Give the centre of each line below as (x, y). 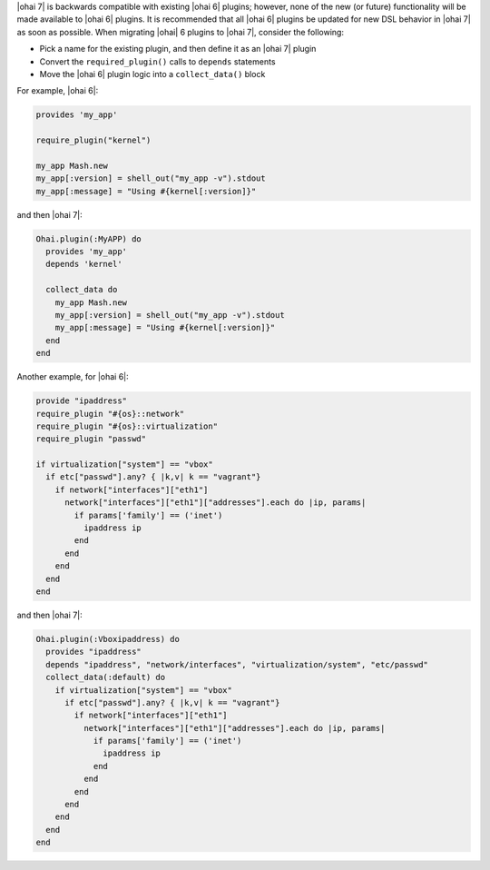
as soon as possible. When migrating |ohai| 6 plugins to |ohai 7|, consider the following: (181, 32)
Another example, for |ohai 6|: (73, 377)
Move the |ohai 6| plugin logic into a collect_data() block (152, 74)
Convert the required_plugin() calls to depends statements (157, 61)
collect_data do (82, 290)
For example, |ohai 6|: (58, 91)
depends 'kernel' (84, 264)
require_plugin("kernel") (93, 140)
